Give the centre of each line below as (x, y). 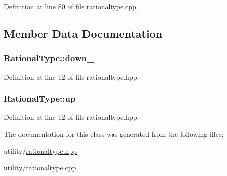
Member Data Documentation (83, 33)
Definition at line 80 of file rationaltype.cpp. (71, 6)
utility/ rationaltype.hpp (40, 150)
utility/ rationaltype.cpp (40, 167)
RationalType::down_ (49, 58)
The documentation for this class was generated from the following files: (114, 134)
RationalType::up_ (43, 99)
